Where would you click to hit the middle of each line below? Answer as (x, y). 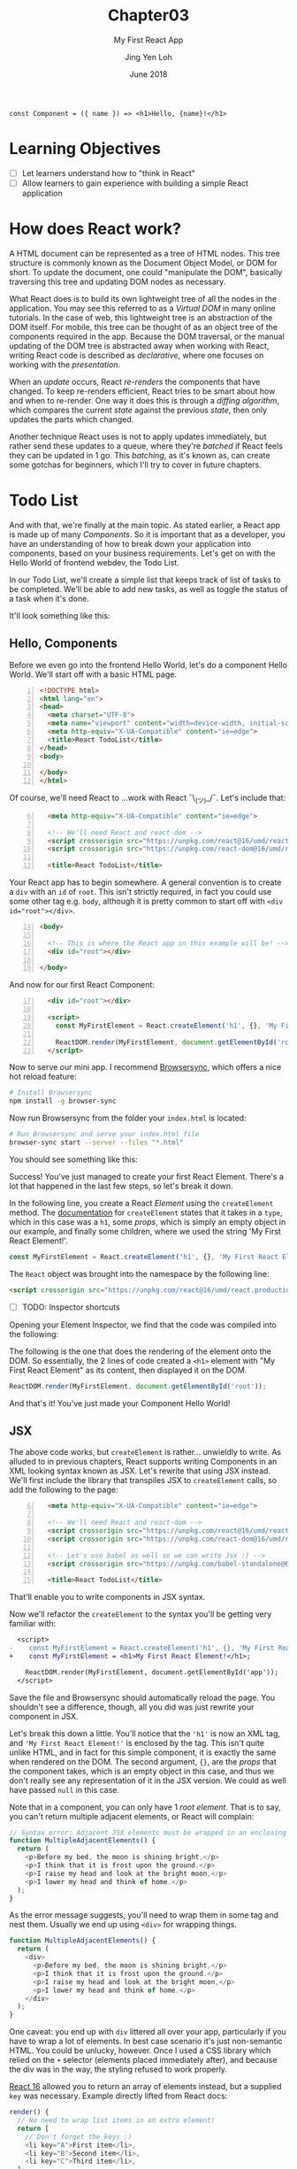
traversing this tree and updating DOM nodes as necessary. (118, 281)
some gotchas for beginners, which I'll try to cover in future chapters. (136, 465)
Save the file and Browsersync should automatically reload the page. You (142, 1697)
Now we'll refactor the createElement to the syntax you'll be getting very (141, 1614)
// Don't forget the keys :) (79, 2137)
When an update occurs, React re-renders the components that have (135, 381)
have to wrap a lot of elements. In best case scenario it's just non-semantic (146, 2042)
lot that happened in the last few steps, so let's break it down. (121, 1186)
